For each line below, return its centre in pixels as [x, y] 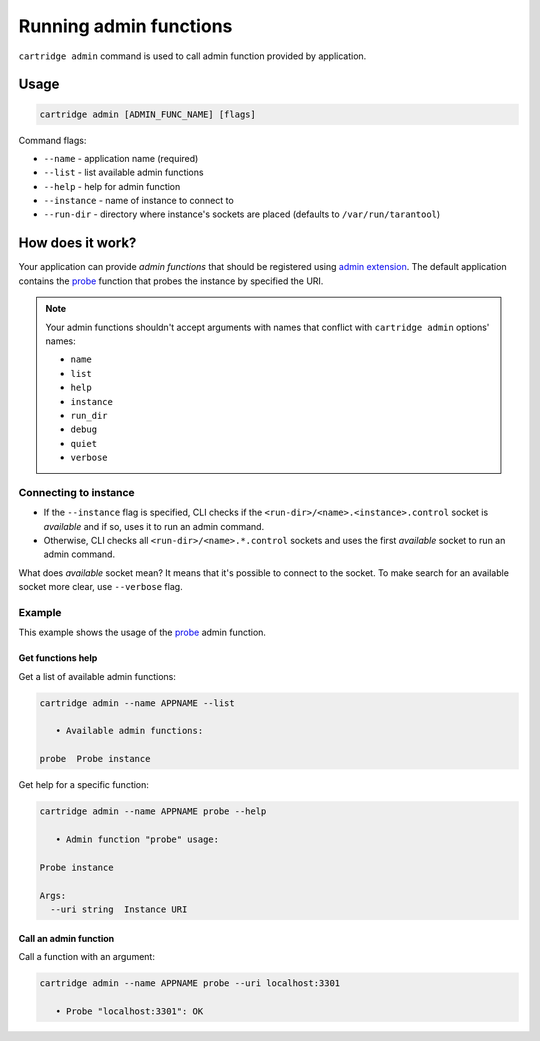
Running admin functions [125, 26]
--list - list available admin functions [123, 172]
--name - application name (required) [121, 158]
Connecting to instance [76, 492]
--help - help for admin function [112, 186]
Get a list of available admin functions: [97, 676]
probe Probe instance [95, 759]
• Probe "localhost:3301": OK [129, 1011]
